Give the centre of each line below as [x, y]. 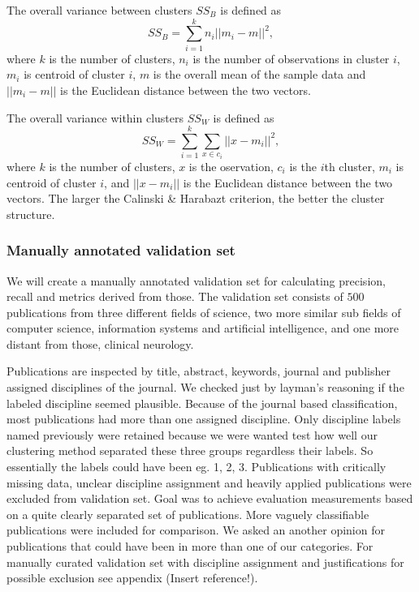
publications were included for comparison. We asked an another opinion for [196, 530]
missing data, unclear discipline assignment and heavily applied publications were [209, 482]
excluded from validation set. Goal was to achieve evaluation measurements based [210, 498]
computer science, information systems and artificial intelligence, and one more [203, 328]
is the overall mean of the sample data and [259, 74]
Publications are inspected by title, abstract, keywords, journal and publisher [199, 371]
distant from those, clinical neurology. [100, 343]
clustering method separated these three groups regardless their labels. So [190, 450]
